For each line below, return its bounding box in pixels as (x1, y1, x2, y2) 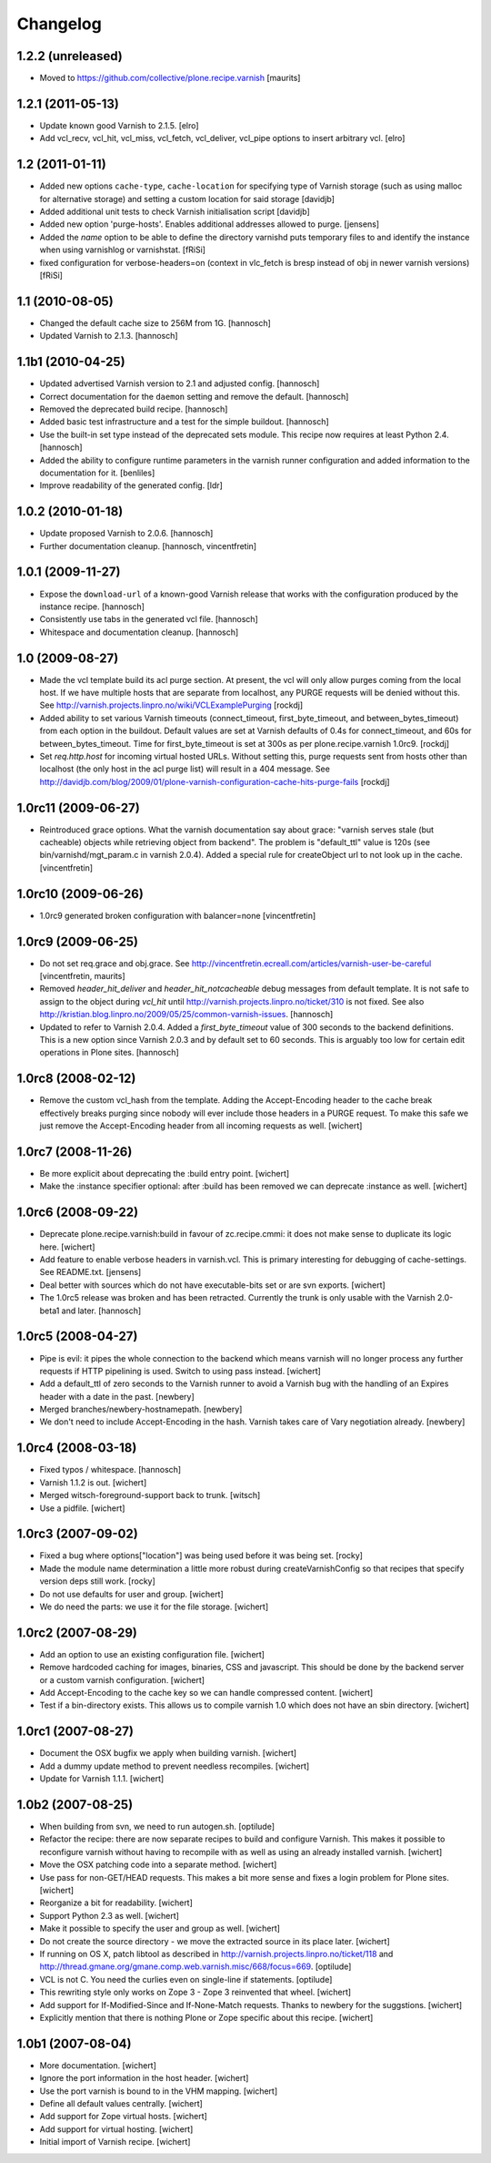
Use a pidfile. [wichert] (39, 1503, 125, 1514)
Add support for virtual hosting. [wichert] (39, 2123, 194, 2135)
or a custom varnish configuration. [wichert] (39, 1674, 205, 1685)
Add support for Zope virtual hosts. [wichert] (39, 2111, 208, 2122)
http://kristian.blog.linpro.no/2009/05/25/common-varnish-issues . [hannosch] (39, 1009, 334, 1020)
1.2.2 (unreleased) (16, 48, 123, 64)
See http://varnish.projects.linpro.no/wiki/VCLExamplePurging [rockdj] (39, 699, 304, 710)
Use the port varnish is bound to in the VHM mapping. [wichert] (39, 2086, 278, 2097)
